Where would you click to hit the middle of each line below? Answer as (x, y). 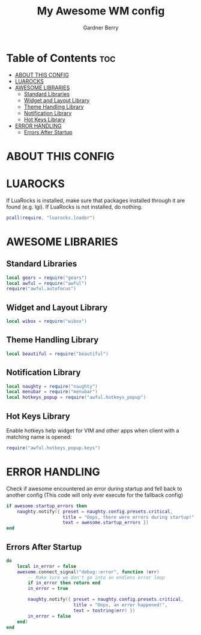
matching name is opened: (39, 437)
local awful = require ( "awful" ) (46, 283)
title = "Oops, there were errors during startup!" (129, 517)
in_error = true (48, 589)
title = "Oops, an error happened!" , (120, 605)
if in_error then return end (64, 583)
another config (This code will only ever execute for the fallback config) (95, 495)
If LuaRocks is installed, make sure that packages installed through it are (96, 200)
